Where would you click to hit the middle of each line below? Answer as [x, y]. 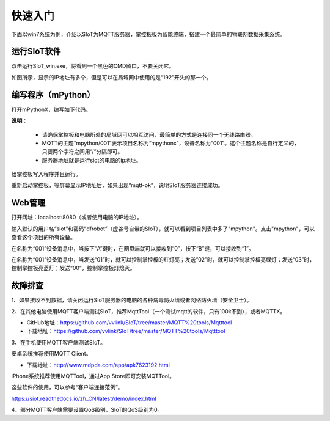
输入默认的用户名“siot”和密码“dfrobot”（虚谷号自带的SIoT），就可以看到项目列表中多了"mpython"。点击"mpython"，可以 [163, 229]
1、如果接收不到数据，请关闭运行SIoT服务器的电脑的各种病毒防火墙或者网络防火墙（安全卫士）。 [132, 300]
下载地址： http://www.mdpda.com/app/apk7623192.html [98, 365]
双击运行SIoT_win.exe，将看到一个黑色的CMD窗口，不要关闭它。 [93, 66]
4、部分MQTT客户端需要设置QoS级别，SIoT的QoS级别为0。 [87, 410]
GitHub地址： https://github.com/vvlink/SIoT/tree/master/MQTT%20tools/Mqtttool [129, 323]
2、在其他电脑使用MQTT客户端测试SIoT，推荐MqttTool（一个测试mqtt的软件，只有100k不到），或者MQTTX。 [148, 311]
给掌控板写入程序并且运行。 [46, 174]
